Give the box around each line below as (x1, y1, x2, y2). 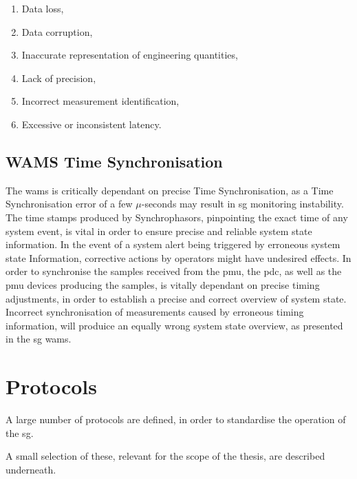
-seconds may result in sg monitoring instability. (141, 196, 344, 211)
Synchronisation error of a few (6, 196, 133, 211)
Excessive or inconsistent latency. (21, 116, 162, 131)
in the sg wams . (6, 332, 72, 346)
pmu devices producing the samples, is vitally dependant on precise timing (6, 277, 320, 292)
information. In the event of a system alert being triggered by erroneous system (6, 237, 340, 252)
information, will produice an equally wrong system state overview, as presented (6, 318, 343, 332)
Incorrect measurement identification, (21, 94, 180, 108)
